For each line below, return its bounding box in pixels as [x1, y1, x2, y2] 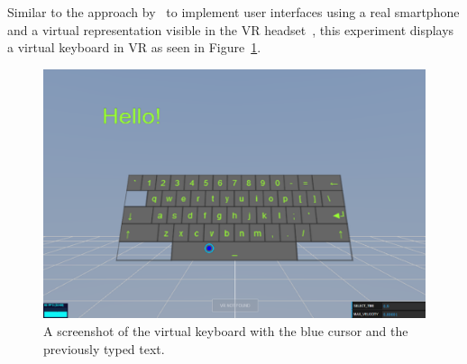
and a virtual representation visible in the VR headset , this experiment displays [7, 20, 454, 39]
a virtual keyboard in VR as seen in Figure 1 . [7, 38, 261, 57]
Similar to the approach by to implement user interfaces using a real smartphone [7, 3, 460, 21]
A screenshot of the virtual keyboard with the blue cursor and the [43, 321, 408, 340]
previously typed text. [43, 339, 165, 358]
